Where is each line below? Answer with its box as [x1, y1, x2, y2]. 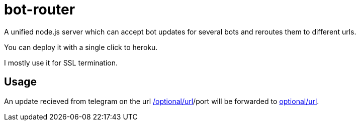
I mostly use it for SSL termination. [4, 58, 118, 67]
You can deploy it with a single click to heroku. [4, 42, 158, 51]
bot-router [4, 1, 75, 18]
